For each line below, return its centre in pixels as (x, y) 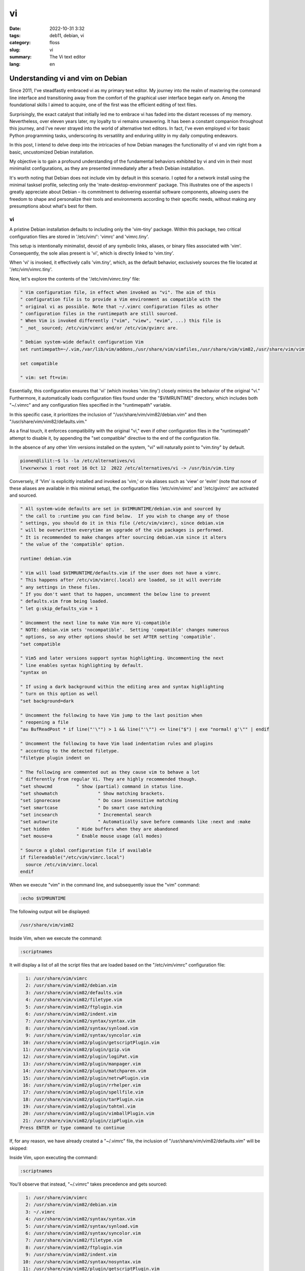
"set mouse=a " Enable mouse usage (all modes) (91, 836)
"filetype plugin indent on (55, 758)
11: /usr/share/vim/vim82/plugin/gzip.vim (77, 1049)
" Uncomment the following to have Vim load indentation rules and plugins (117, 744)
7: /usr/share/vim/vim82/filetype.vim (74, 1240)
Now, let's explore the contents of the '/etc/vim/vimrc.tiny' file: (75, 279)
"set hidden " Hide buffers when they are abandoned (99, 829)
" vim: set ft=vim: (44, 378)
